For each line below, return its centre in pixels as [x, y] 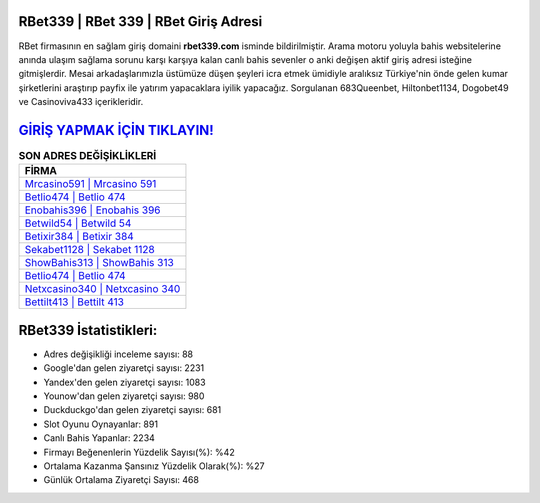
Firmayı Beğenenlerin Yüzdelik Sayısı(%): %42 [139, 452]
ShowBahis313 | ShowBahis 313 [99, 263]
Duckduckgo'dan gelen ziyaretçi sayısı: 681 [132, 410]
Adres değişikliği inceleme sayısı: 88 [118, 354]
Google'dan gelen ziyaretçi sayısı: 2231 [124, 368]
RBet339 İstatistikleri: [88, 330]
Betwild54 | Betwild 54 [78, 223]
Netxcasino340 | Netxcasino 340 [102, 289]
